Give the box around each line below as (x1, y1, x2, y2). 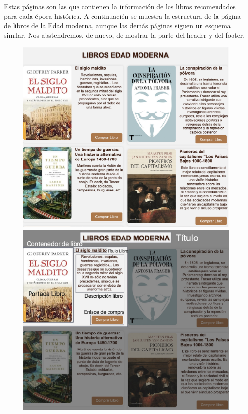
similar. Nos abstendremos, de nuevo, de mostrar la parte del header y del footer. (4, 30, 245, 40)
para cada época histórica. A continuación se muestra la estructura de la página (4, 11, 241, 21)
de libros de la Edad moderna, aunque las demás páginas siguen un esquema (4, 20, 231, 31)
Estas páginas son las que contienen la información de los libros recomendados (4, 1, 236, 11)
